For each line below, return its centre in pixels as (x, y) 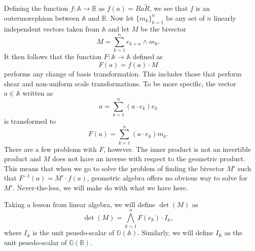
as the (233, 233)
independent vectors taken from (52, 28)
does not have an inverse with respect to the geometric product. (149, 159)
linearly (225, 18)
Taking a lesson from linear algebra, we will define (80, 204)
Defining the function (36, 8)
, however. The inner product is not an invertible (177, 149)
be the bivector (164, 28)
